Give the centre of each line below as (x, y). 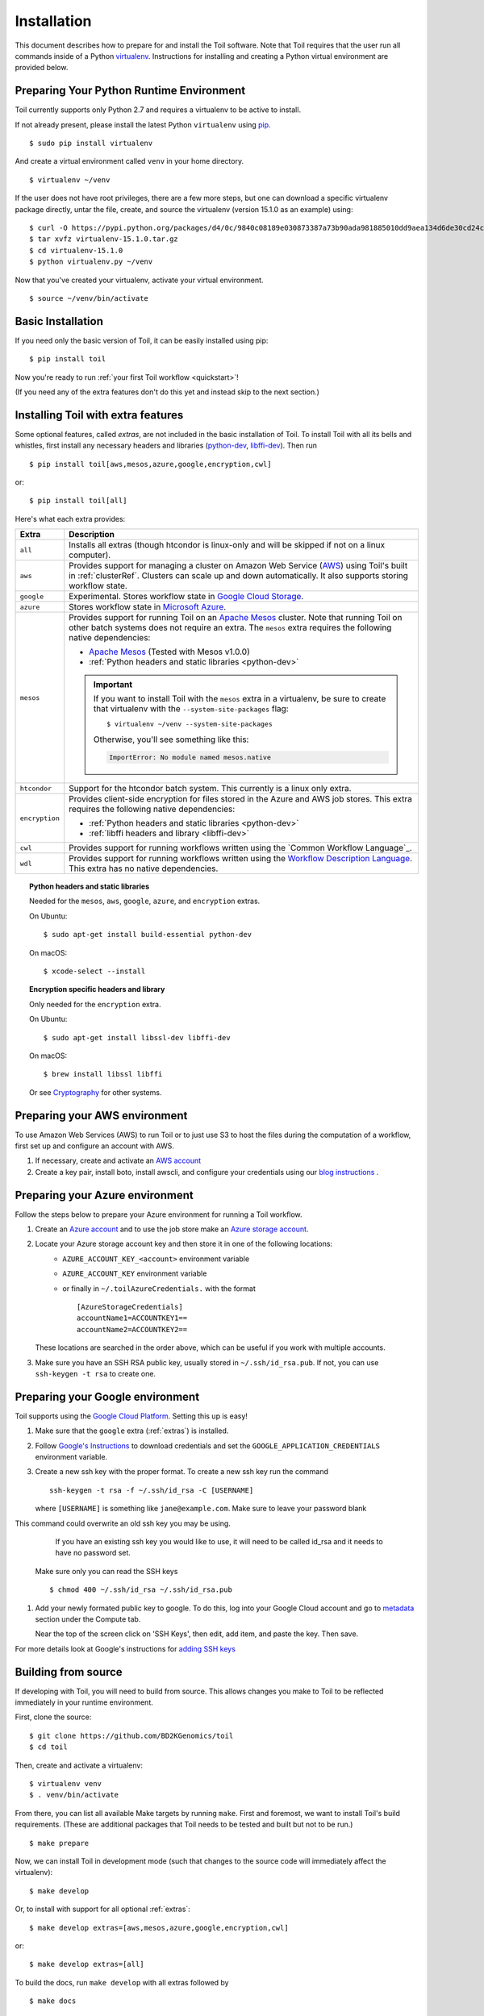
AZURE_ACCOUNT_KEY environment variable (135, 1273)
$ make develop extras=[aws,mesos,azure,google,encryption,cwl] (159, 1928)
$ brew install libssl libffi (103, 1074)
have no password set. (93, 1553)
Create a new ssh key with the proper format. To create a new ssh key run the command (182, 1472)
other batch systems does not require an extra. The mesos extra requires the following (230, 627)
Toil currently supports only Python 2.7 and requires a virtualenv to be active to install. (158, 110)
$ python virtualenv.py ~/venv (91, 262)
